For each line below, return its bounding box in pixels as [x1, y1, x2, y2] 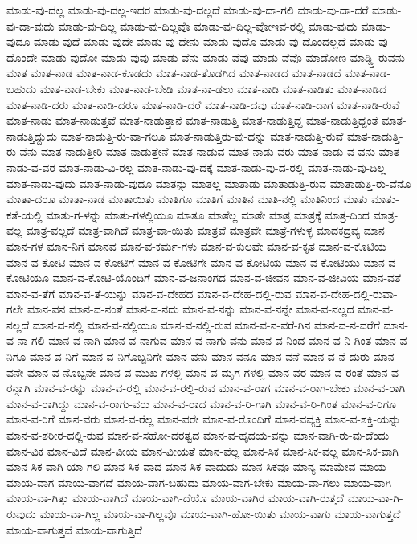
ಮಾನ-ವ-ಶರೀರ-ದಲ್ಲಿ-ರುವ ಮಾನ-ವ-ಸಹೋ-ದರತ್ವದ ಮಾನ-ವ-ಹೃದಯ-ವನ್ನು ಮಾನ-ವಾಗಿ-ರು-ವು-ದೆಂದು [6, 427, 390, 444]
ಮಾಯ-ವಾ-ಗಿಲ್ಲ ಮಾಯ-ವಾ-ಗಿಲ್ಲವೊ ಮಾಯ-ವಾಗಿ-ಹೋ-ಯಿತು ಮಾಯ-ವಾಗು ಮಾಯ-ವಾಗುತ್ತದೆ [39, 505, 401, 522]
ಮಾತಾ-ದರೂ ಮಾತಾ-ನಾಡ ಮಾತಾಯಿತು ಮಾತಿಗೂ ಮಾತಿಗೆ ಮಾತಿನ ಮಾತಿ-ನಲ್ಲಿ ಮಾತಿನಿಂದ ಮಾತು [6, 190, 368, 207]
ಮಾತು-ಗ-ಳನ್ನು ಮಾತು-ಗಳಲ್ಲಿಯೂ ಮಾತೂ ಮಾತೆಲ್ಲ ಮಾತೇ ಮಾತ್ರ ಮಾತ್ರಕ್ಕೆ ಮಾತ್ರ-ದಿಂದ [46, 206, 370, 223]
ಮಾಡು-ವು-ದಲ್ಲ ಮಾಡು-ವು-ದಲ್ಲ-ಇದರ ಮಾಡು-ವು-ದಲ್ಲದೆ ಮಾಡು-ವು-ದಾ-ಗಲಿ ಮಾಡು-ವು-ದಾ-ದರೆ [6, 2, 369, 18]
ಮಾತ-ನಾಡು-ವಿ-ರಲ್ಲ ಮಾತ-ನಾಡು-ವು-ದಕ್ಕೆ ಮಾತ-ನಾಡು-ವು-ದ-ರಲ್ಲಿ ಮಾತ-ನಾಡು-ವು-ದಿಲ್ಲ [59, 158, 386, 175]
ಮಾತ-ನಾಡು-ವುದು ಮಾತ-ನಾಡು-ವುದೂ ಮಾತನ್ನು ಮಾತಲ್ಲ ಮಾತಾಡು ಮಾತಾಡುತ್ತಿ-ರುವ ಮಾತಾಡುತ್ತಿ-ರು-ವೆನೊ [6, 174, 411, 191]
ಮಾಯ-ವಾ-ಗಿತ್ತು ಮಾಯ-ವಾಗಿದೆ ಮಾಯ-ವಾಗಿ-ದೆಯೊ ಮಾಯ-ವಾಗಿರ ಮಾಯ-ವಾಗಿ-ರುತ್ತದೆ [6, 489, 345, 506]
